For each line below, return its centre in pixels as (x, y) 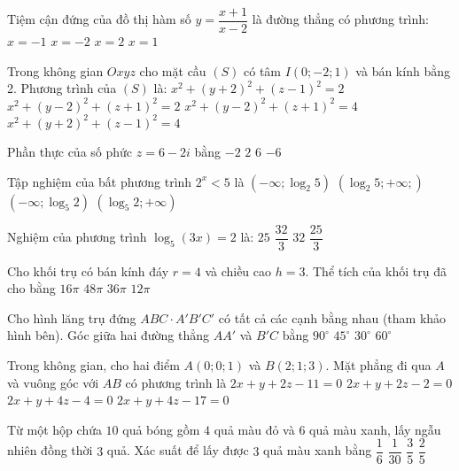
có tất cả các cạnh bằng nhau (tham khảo (332, 317)
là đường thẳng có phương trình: (340, 19)
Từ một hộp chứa (54, 429)
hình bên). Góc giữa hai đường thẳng (109, 335)
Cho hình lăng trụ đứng (72, 317)
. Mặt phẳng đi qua (378, 364)
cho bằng (31, 288)
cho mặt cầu (173, 70)
